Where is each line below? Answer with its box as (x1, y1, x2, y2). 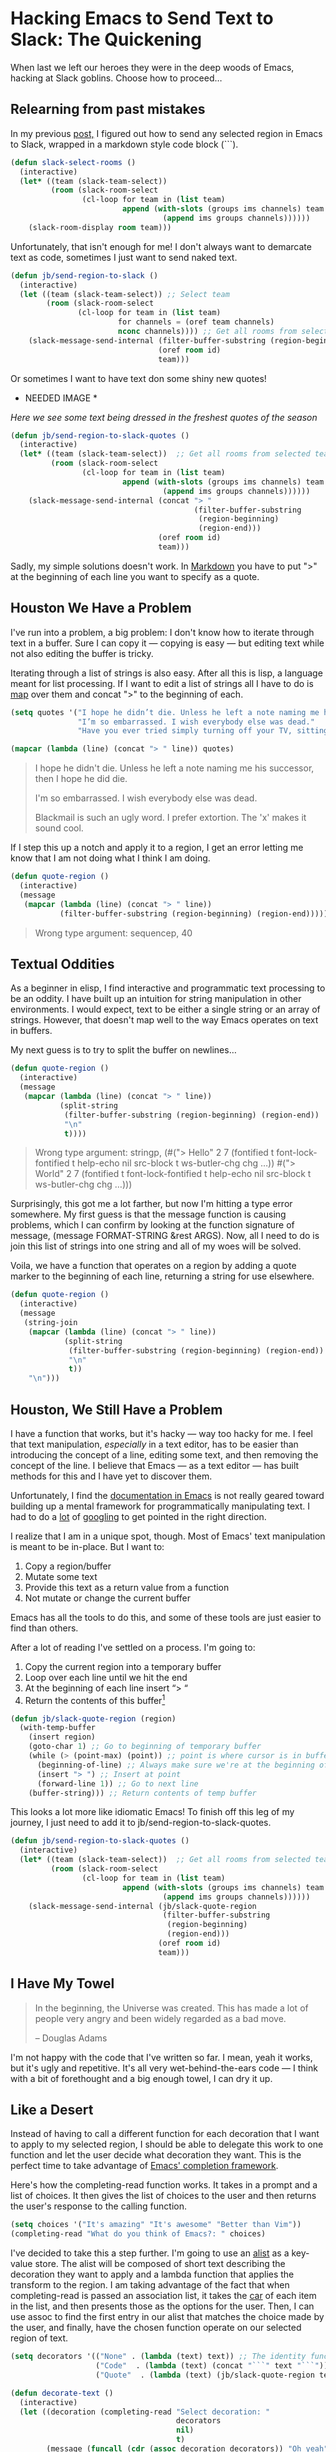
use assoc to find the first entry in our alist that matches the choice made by (10, 2311, 325, 2323)
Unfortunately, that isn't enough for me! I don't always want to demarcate (10, 240, 312, 252)
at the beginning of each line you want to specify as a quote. (10, 570, 260, 582)
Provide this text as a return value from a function (24, 1581, 230, 1593)
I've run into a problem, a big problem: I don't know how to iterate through (10, 626, 315, 638)
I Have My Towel (10, 1975, 115, 1992)
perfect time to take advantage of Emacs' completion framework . (10, 2160, 279, 2172)
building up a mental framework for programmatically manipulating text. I (10, 1500, 310, 1512)
